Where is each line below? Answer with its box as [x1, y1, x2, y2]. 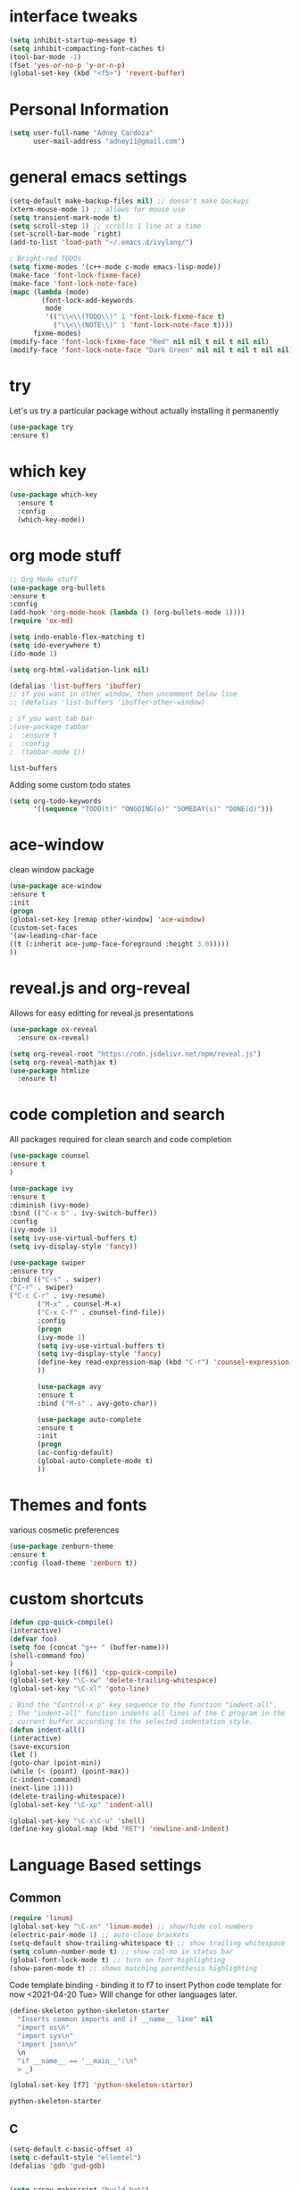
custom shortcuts [9, 1588, 145, 1609]
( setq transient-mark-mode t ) [9, 213, 122, 222]
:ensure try [9, 1266, 54, 1275]
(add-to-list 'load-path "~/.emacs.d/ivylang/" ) [9, 238, 194, 247]
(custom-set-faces [9, 923, 78, 932]
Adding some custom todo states [9, 779, 131, 790]
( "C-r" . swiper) [9, 1283, 74, 1292]
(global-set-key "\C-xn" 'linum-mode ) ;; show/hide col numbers [9, 1922, 254, 1931]
